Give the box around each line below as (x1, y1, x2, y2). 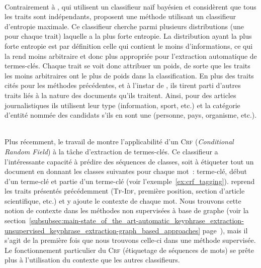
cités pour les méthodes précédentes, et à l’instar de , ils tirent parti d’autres (5, 80, 241, 91)
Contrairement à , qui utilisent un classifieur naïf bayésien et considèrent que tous (5, 1, 256, 12)
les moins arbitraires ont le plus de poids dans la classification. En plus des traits (5, 70, 254, 80)
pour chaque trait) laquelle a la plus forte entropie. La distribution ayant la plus (5, 31, 252, 41)
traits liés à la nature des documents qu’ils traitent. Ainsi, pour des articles (5, 90, 236, 100)
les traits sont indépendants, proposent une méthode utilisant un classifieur (5, 11, 236, 22)
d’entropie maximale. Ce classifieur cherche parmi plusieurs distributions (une (5, 21, 244, 31)
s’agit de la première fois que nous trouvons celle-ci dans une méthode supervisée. (5, 235, 256, 245)
